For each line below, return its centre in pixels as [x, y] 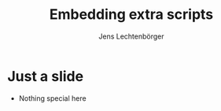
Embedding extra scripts [131, 15]
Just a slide [46, 76]
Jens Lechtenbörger [131, 36]
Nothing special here [53, 98]
